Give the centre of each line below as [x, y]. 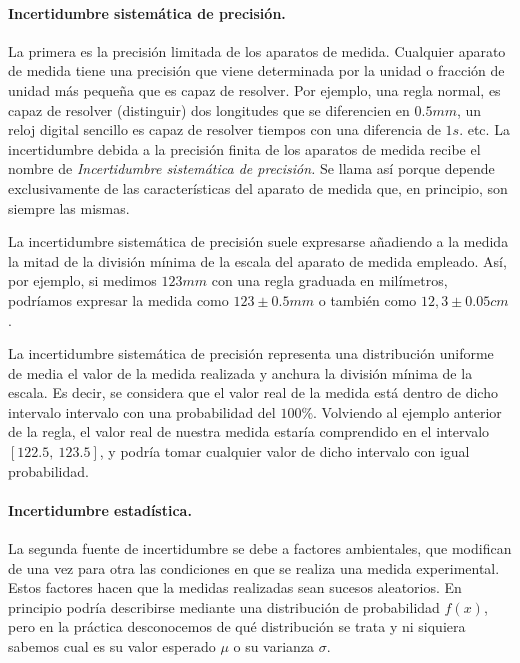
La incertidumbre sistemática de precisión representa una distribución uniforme [251, 353]
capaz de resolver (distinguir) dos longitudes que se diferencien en [209, 109]
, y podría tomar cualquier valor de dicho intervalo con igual [284, 451]
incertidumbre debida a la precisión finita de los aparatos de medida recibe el [244, 148]
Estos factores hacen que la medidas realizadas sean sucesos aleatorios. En [235, 587]
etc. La [488, 129]
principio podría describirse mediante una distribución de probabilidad [224, 606]
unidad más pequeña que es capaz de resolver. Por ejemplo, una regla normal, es [254, 89]
